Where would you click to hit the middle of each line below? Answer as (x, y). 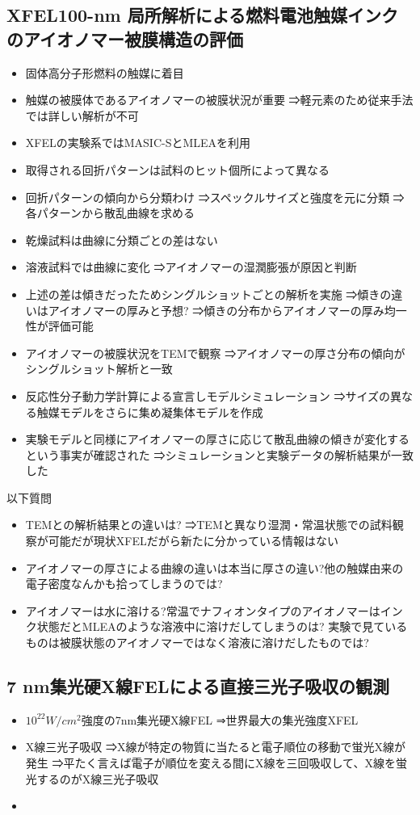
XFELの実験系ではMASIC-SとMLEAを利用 (138, 143)
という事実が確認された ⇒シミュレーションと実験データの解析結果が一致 (219, 454)
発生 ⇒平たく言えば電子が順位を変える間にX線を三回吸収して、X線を (210, 763)
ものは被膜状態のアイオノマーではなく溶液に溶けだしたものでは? (197, 643)
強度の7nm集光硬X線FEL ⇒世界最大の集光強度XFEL (220, 719)
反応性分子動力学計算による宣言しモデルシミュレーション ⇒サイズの (208, 395)
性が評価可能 (59, 326)
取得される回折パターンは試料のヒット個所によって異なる (177, 169)
